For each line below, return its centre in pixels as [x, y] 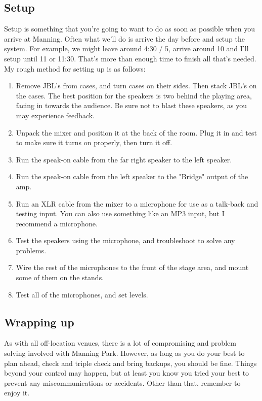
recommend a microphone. [57, 223]
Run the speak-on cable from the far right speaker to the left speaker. [124, 159]
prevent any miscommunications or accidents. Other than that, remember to [122, 382]
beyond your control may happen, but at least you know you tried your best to [127, 373]
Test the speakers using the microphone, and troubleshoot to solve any [125, 240]
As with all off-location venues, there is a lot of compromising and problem [120, 343]
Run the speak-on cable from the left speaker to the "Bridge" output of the [132, 176]
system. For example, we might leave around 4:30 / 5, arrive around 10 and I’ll [126, 48]
